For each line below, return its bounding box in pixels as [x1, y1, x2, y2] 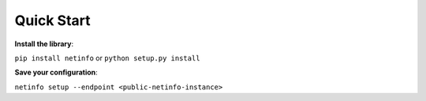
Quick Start [14, 12, 91, 29]
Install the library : [14, 39, 74, 49]
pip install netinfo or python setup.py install [14, 53, 200, 63]
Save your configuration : [14, 67, 98, 78]
